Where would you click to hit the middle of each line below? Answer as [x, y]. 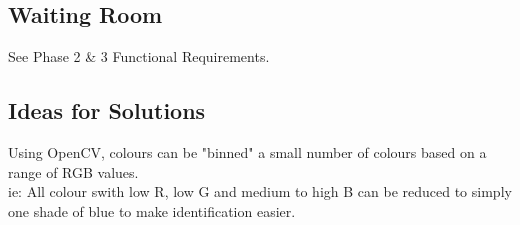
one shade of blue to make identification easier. [152, 210]
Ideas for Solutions [107, 110]
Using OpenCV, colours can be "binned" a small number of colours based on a [247, 152]
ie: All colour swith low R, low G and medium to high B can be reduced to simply [260, 191]
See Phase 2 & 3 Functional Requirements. [139, 56]
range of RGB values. [73, 171]
